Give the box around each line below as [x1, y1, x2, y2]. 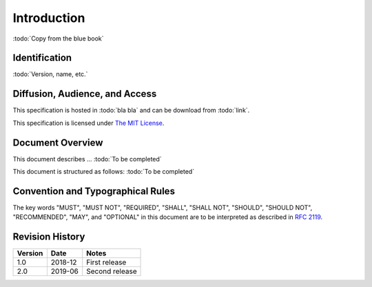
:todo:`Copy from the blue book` [12, 34, 104, 43]
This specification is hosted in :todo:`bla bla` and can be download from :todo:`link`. [12, 106, 250, 115]
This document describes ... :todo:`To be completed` [12, 154, 162, 163]
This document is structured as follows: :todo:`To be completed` [12, 168, 195, 176]
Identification [12, 52, 72, 64]
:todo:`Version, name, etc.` [12, 70, 88, 78]
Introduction [12, 10, 85, 25]
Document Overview [12, 137, 103, 148]
